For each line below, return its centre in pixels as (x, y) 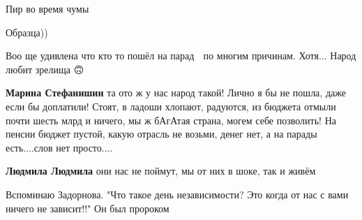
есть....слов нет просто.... (59, 147)
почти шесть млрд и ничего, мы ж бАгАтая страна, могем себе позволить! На (171, 120)
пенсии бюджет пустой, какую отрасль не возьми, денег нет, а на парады (161, 134)
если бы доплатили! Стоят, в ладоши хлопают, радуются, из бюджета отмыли (171, 106)
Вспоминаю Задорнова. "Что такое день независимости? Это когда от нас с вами (177, 194)
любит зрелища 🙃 (45, 69)
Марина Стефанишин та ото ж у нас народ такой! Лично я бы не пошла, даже (176, 93)
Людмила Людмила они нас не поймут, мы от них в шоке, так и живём (161, 171)
